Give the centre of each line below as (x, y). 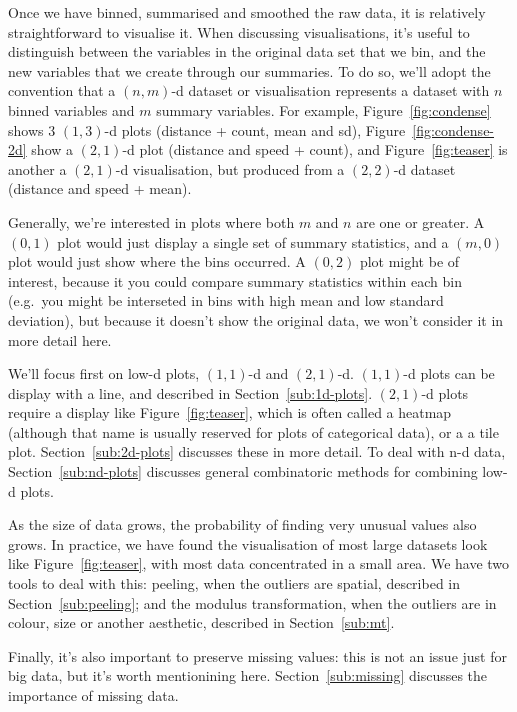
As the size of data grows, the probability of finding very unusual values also (242, 524)
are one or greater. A (420, 221)
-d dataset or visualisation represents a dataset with (330, 90)
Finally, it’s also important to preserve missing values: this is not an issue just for (257, 655)
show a (52, 149)
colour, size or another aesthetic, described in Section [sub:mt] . (201, 622)
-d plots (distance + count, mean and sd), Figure (255, 129)
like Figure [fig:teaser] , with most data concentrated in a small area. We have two (259, 563)
